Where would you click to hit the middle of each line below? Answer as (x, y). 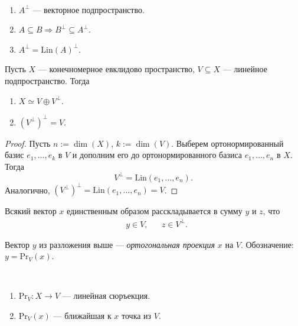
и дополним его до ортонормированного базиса (157, 155)
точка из (137, 315)
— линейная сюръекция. (106, 296)
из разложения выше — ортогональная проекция (127, 244)
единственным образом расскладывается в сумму (155, 211)
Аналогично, (27, 190)
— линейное (245, 69)
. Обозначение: (267, 244)
